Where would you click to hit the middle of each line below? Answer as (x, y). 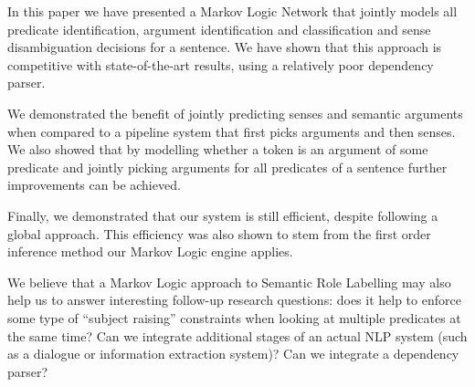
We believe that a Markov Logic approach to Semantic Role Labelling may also (229, 282)
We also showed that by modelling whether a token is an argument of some (218, 149)
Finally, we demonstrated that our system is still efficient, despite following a (223, 215)
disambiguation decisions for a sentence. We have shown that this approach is (225, 47)
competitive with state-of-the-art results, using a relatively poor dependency (221, 64)
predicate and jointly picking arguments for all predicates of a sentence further (227, 167)
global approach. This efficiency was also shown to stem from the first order (219, 233)
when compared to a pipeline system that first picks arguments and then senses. (232, 131)
